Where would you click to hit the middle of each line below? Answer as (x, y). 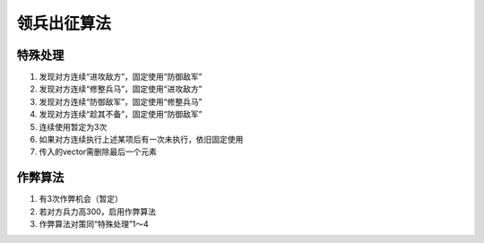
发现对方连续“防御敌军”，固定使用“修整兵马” (121, 101)
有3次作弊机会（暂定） (81, 199)
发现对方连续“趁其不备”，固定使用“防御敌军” (121, 114)
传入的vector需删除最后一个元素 (98, 152)
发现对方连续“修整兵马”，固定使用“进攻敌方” (121, 89)
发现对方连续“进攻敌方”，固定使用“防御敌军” (121, 77)
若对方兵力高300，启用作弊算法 (98, 212)
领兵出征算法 (64, 23)
